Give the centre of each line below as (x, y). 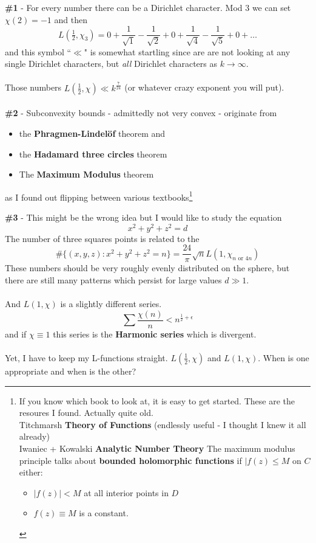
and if (16, 334)
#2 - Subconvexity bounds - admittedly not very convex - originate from (141, 113)
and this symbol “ (38, 51)
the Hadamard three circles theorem (93, 154)
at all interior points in (126, 492)
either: (31, 472)
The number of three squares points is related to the (102, 238)
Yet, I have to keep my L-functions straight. (86, 357)
